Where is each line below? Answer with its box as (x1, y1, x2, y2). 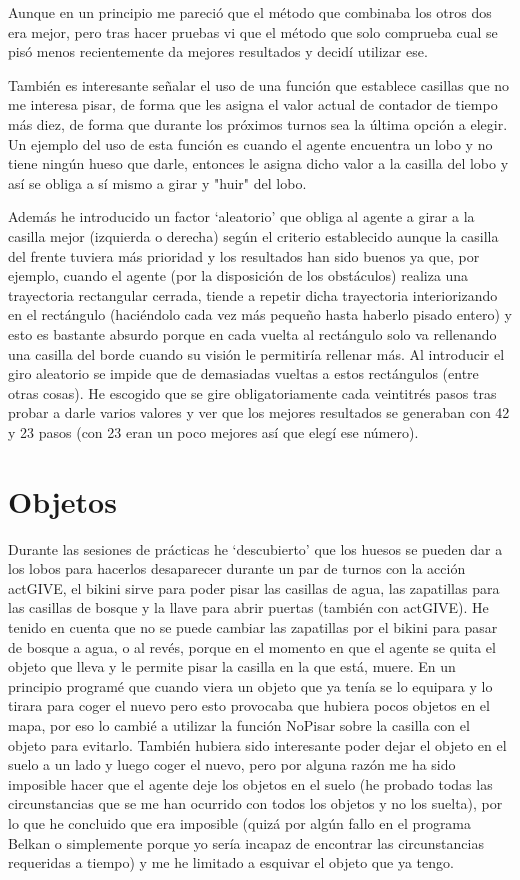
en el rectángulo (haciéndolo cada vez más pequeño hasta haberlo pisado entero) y (8, 304, 512, 325)
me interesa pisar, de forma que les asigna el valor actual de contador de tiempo (8, 94, 498, 115)
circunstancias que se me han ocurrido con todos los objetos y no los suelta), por (8, 793, 503, 814)
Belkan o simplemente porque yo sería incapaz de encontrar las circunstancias (8, 832, 484, 853)
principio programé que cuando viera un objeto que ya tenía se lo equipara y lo (8, 675, 493, 696)
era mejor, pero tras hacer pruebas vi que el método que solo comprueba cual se (8, 21, 498, 42)
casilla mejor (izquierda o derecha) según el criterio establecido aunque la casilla (8, 225, 499, 246)
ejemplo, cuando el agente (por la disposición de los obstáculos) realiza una (8, 265, 469, 286)
